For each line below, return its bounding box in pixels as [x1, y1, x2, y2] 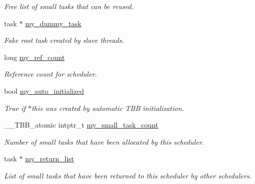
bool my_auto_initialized [4, 85, 84, 96]
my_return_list [25, 153, 74, 164]
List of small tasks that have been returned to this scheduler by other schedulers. [4, 170, 251, 180]
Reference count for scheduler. [4, 69, 97, 79]
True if [4, 102, 26, 113]
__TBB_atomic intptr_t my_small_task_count [4, 119, 158, 130]
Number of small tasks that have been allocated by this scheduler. [4, 136, 204, 147]
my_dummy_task [25, 18, 81, 28]
